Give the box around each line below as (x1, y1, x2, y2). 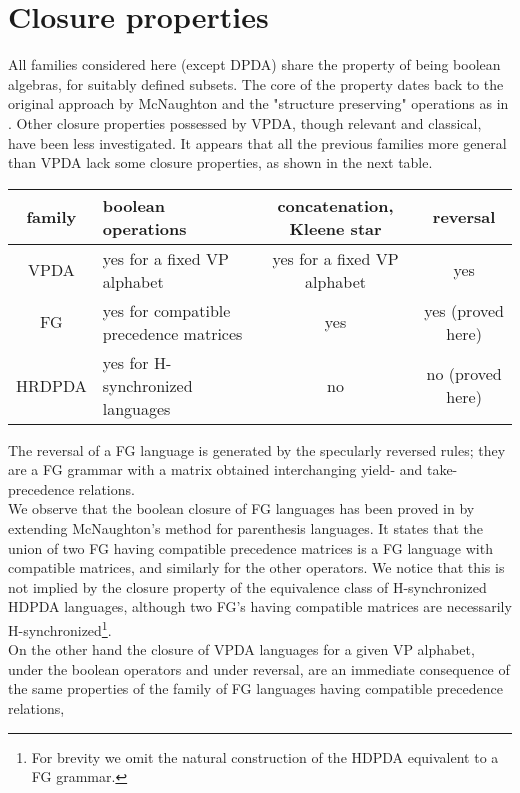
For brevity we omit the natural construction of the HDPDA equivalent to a (31, 746, 499, 767)
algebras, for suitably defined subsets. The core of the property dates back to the (8, 73, 504, 94)
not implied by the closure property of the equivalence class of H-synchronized (8, 576, 487, 597)
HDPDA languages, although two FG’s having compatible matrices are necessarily (8, 596, 512, 617)
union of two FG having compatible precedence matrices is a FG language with (8, 537, 493, 558)
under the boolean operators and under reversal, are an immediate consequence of (8, 658, 510, 679)
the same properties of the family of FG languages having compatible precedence (8, 678, 503, 699)
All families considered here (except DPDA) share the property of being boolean (8, 54, 501, 75)
